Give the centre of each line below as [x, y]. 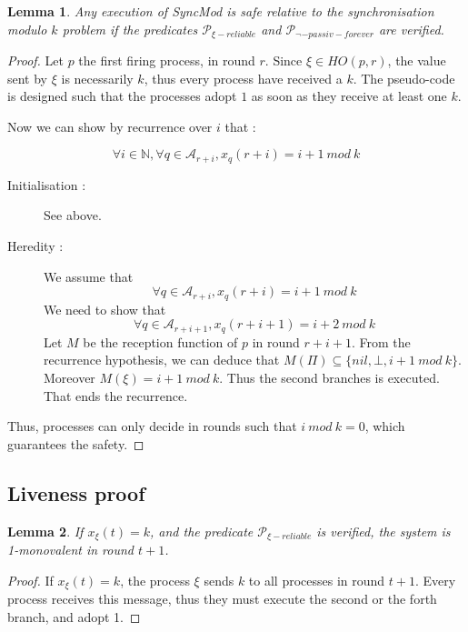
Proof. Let [35, 60]
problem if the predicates [130, 29]
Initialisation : [47, 184]
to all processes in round [317, 580]
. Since [284, 60]
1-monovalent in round [71, 549]
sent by [28, 78]
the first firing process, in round [167, 60]
